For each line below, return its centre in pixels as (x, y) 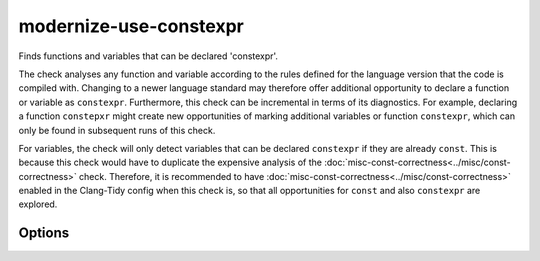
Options (44, 233)
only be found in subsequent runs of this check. (117, 130)
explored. (38, 204)
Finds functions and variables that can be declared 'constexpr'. (148, 56)
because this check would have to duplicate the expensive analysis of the (170, 162)
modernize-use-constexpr (131, 26)
